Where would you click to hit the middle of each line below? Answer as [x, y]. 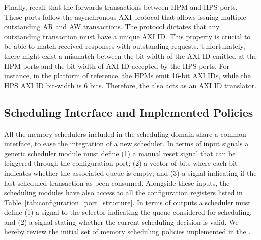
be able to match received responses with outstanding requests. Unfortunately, [125, 46]
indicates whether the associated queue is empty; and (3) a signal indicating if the [130, 172]
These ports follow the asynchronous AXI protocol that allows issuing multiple [125, 16]
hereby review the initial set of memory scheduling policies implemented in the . [127, 232]
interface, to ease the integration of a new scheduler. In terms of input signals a [126, 143]
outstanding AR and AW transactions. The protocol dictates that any [112, 26]
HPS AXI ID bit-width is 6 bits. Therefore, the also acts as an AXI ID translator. [130, 85]
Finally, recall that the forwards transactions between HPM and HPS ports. [121, 7]
